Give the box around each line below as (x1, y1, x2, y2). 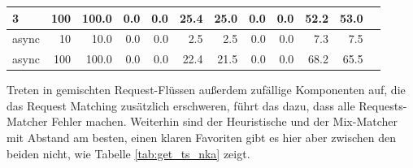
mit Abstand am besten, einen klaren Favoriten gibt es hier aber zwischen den (7, 129, 396, 146)
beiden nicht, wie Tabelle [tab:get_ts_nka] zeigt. (7, 144, 250, 162)
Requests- (359, 97, 407, 114)
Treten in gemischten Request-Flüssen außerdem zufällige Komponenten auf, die (7, 81, 406, 98)
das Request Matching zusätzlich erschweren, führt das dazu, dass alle (7, 97, 355, 114)
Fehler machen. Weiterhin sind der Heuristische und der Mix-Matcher (51, 113, 398, 130)
